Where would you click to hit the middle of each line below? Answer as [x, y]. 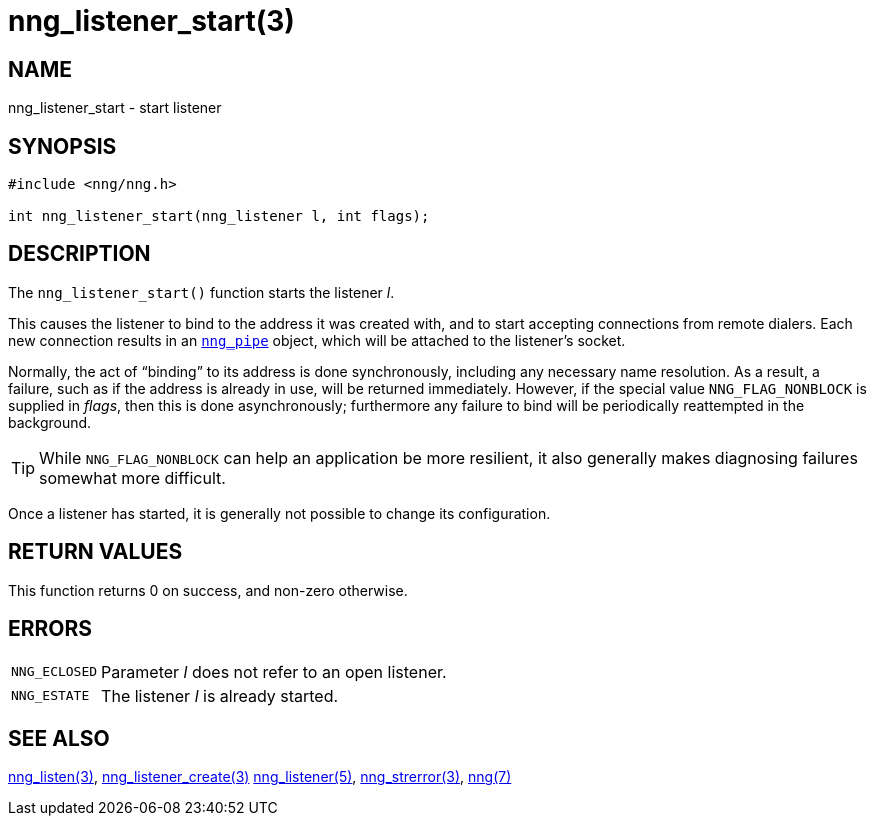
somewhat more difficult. [132, 477]
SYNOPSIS [62, 146]
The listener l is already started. [220, 695]
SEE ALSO [59, 738]
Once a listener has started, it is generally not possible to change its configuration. [279, 513]
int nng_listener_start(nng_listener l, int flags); [219, 216]
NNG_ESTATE [50, 696]
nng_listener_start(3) [151, 21]
